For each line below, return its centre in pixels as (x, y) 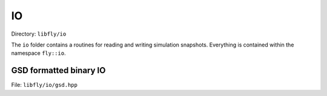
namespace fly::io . (38, 53)
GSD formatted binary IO (58, 70)
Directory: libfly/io (39, 34)
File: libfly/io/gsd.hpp (45, 85)
